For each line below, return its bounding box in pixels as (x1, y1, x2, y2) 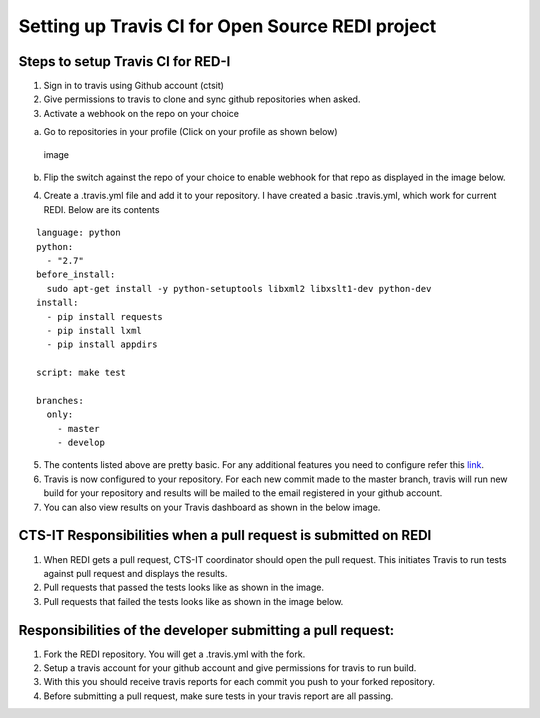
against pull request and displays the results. (43, 567, 228, 579)
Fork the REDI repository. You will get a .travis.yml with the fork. (43, 648, 306, 660)
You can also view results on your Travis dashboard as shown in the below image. (43, 501, 381, 513)
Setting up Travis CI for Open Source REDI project (18, 15, 437, 37)
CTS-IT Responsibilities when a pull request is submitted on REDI (18, 527, 432, 544)
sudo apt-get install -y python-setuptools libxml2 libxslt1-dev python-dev (46, 283, 432, 294)
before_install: (36, 269, 116, 280)
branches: (36, 395, 84, 406)
